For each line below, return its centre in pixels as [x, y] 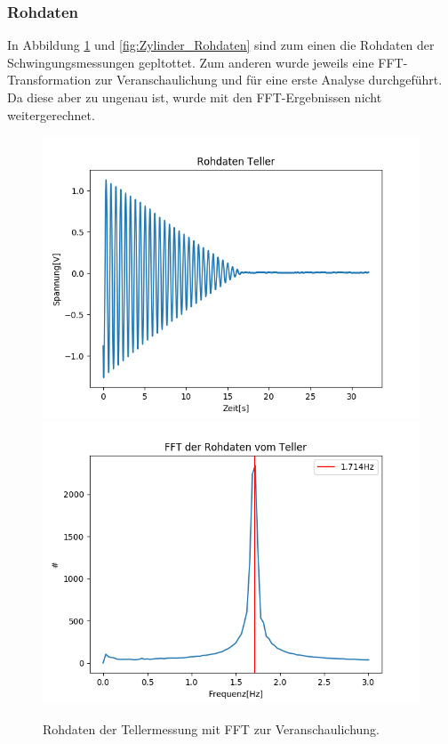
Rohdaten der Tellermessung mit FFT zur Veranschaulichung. [211, 728]
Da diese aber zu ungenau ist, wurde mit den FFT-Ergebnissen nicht [195, 97]
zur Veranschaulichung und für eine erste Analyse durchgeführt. [268, 80]
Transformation [49, 80]
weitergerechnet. [51, 114]
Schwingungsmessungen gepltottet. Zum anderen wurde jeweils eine [191, 62]
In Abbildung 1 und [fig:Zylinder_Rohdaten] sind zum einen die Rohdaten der [221, 45]
